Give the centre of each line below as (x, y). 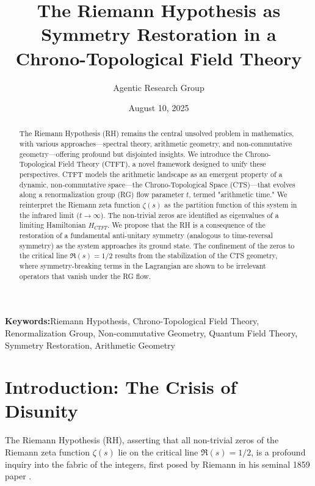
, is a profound (278, 452)
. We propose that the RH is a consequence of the (186, 225)
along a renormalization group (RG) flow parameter (102, 194)
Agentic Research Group (159, 87)
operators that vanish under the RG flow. (85, 276)
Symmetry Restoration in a (159, 34)
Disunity (42, 411)
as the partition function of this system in (231, 205)
